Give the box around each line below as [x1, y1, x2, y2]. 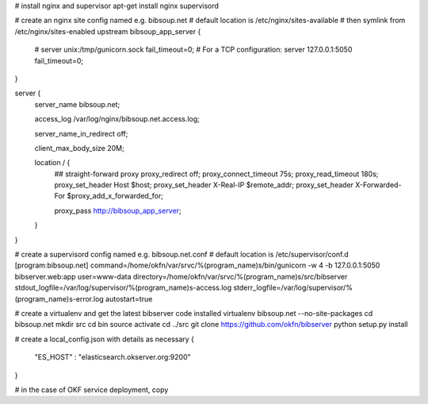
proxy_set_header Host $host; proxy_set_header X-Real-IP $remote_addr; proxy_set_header [54, 180, 354, 190]
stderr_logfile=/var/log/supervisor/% [233, 283, 353, 293]
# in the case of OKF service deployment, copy [14, 385, 169, 394]
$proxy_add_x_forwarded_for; [67, 191, 164, 201]
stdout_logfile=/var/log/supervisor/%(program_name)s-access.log [14, 283, 232, 293]
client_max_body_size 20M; [34, 143, 124, 152]
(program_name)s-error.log [14, 294, 105, 303]
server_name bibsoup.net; [34, 99, 120, 109]
